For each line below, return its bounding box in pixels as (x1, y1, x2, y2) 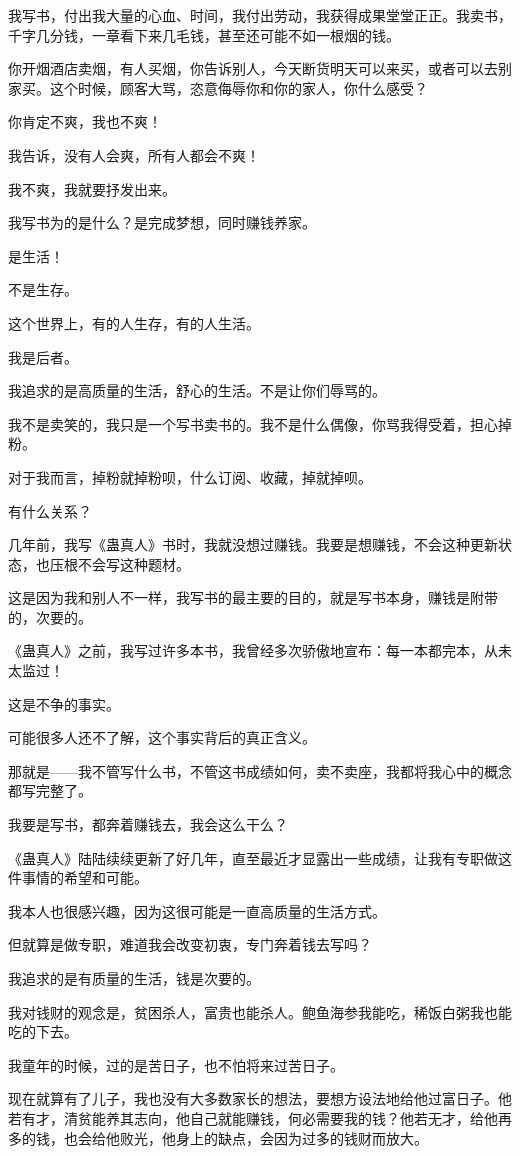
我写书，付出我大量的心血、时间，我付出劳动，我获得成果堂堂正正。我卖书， (8, 5, 512, 25)
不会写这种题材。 (77, 553, 190, 574)
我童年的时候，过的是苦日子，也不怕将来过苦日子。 (8, 1054, 344, 1075)
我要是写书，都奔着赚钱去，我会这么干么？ (8, 814, 288, 835)
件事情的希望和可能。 (8, 867, 148, 888)
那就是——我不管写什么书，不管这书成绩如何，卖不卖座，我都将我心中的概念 (8, 760, 512, 781)
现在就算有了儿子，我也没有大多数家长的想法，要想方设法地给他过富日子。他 (8, 1088, 512, 1109)
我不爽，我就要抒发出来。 (8, 178, 176, 199)
